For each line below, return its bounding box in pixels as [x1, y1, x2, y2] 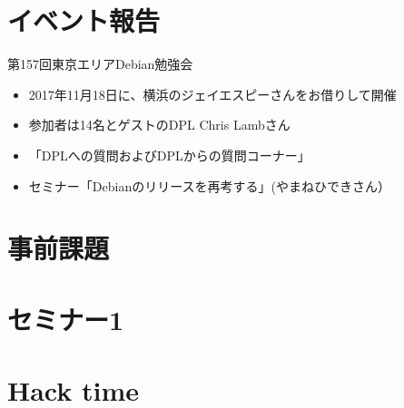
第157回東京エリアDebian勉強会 [7, 54, 193, 73]
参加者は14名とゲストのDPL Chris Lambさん [28, 115, 291, 134]
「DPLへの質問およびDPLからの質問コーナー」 [28, 145, 310, 164]
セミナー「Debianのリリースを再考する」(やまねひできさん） [28, 176, 390, 195]
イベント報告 [7, 2, 161, 39]
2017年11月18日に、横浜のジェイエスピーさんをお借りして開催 [28, 84, 397, 103]
